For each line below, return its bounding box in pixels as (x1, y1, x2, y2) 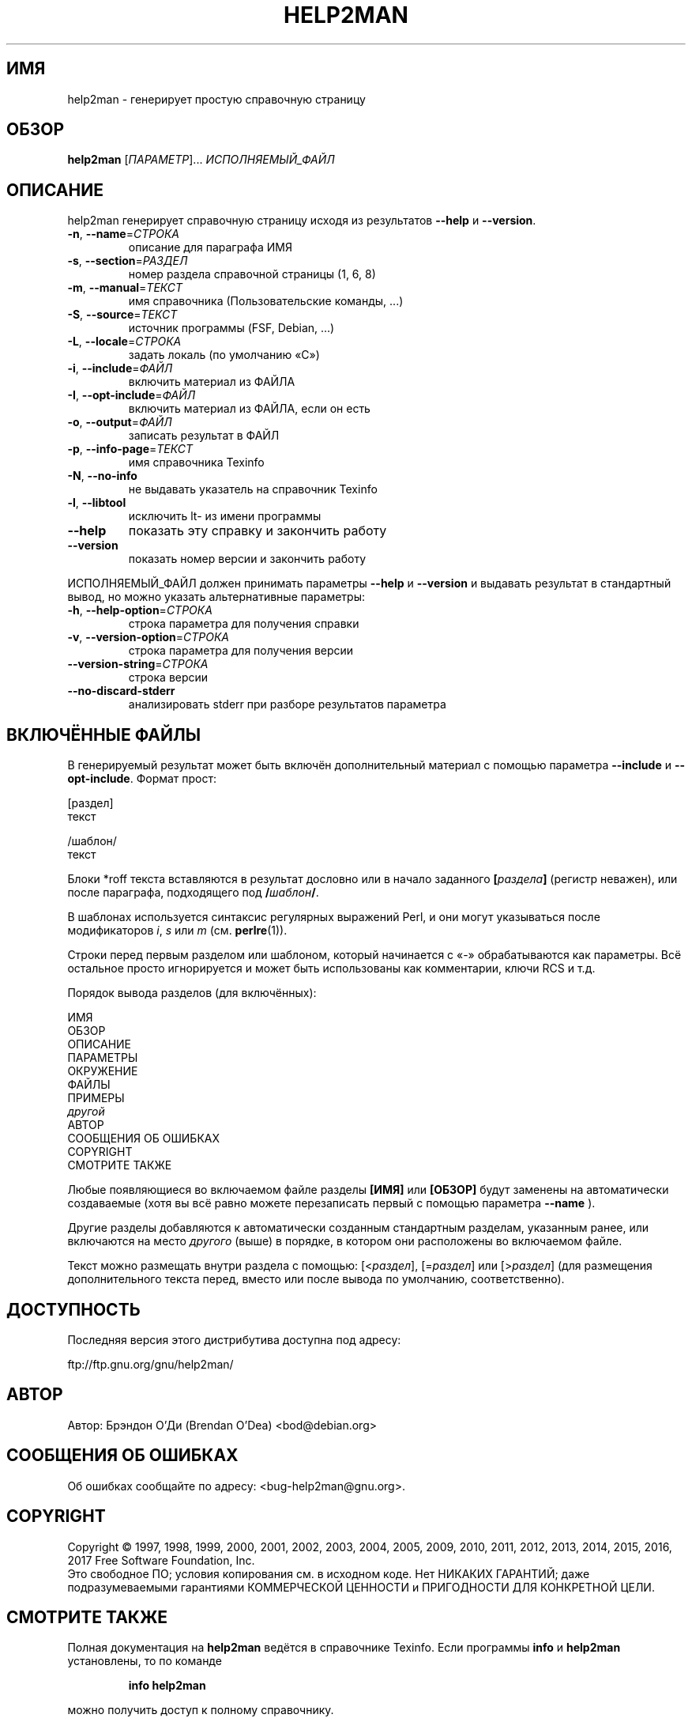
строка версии (128, 670, 209, 685)
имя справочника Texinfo (128, 455, 265, 470)
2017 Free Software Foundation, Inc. (67, 1553, 255, 1567)
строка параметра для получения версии (128, 644, 354, 658)
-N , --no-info (67, 469, 137, 483)
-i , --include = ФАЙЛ (67, 361, 173, 376)
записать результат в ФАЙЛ (128, 429, 280, 443)
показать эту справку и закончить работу (128, 523, 387, 539)
